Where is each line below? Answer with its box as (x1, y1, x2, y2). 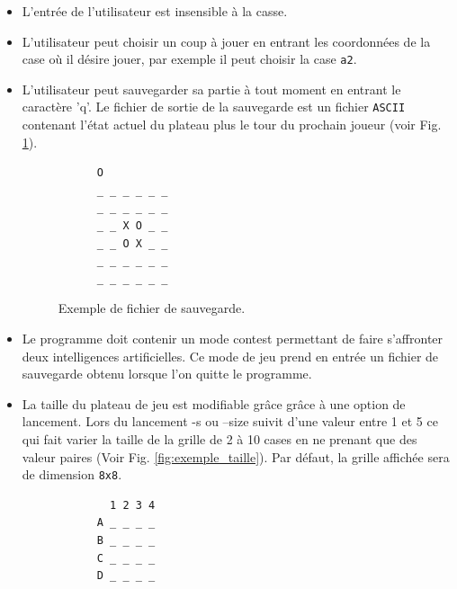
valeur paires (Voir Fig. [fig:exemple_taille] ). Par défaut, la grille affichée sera (22, 447, 450, 466)
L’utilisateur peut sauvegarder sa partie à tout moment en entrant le (22, 79, 401, 98)
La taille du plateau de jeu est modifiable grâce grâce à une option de (22, 394, 406, 413)
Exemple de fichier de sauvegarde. (58, 299, 246, 317)
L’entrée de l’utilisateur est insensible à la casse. (22, 2, 288, 20)
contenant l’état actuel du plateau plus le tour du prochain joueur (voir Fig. (22, 115, 442, 134)
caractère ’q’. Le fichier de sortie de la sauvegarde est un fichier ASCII (22, 97, 406, 116)
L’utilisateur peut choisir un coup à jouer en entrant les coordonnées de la (22, 31, 431, 50)
